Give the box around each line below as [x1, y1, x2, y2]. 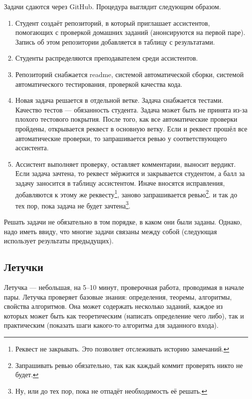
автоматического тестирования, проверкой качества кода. [15, 79, 183, 89]
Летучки [4, 259, 44, 274]
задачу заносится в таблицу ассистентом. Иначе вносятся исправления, [15, 177, 225, 188]
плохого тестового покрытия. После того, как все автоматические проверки [15, 114, 237, 124]
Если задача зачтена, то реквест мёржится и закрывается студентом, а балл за [15, 168, 245, 178]
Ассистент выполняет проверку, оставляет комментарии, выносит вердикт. [15, 159, 236, 169]
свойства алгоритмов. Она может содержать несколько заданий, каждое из [4, 301, 223, 311]
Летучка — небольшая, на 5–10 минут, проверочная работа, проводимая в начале [4, 282, 244, 292]
